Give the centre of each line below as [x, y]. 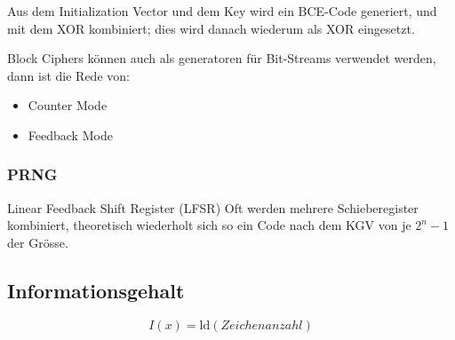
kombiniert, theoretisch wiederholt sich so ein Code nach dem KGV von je [209, 225]
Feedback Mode [70, 134]
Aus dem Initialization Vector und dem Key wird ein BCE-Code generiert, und [222, 11]
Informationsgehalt [96, 290]
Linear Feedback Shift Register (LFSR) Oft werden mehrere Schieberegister [213, 207]
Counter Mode [68, 105]
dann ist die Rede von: [68, 75]
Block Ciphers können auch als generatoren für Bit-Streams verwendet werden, [222, 58]
